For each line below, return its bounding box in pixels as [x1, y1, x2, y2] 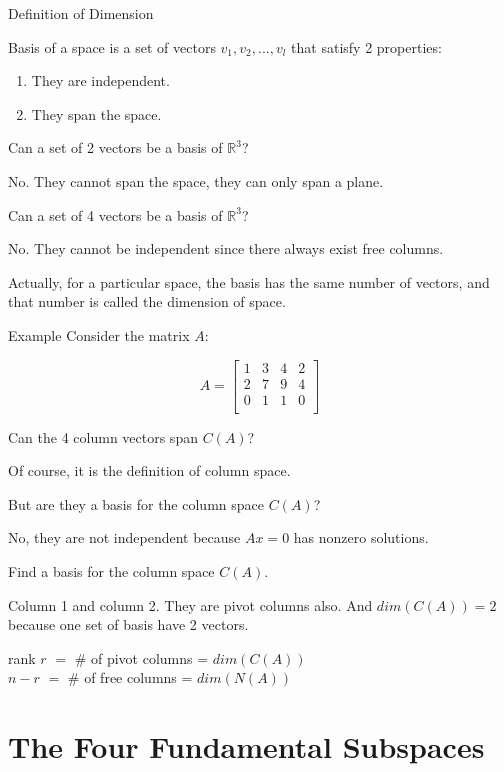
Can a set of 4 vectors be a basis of [8, 204, 223, 225]
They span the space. [31, 103, 162, 124]
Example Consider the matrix [8, 324, 190, 345]
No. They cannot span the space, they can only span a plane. [8, 170, 384, 191]
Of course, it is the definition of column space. [8, 460, 291, 481]
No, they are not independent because [8, 527, 241, 548]
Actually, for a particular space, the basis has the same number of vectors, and [8, 271, 490, 292]
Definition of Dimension [8, 3, 154, 23]
